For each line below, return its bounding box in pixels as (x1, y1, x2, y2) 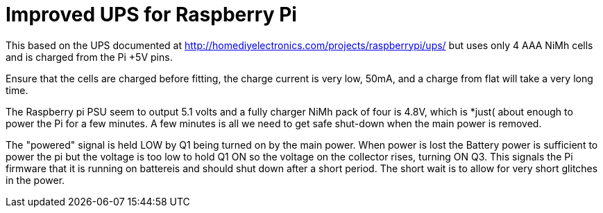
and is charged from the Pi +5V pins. (6, 50, 173, 63)
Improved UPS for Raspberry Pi (6, 3, 297, 26)
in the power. (6, 174, 65, 186)
